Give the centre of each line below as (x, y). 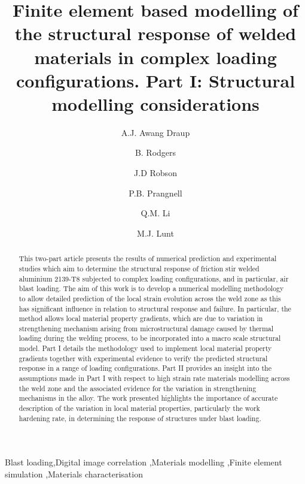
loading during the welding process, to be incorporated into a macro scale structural (150, 338)
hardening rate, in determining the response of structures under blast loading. (140, 418)
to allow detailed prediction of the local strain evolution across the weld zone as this (150, 298)
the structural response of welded (155, 33)
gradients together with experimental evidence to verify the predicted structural (143, 358)
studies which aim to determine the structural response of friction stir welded (139, 268)
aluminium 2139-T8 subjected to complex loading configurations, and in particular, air (154, 278)
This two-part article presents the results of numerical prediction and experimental (148, 258)
